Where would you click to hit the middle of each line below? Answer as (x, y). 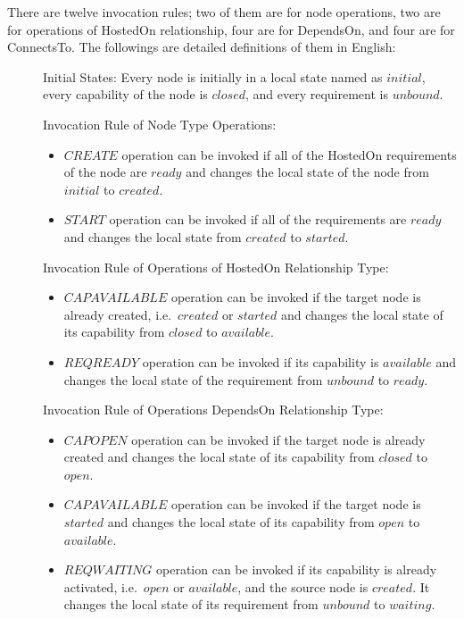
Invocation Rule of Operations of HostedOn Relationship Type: (216, 267)
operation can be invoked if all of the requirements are (258, 219)
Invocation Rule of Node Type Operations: (160, 124)
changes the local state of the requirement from (193, 379)
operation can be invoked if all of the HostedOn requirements (289, 154)
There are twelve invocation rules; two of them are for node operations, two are (224, 12)
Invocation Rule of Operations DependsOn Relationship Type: (213, 410)
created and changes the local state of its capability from (219, 457)
